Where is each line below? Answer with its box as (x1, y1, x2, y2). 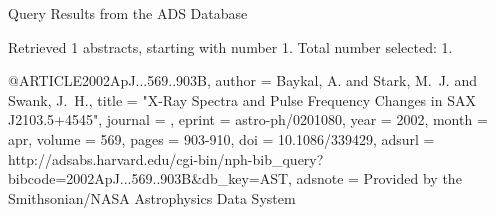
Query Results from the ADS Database (8, 3, 248, 23)
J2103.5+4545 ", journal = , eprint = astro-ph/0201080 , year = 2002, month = (8, 109, 488, 130)
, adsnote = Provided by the (288, 168, 462, 189)
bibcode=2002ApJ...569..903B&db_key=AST (8, 168, 289, 189)
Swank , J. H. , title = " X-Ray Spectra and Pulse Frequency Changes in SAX (8, 89, 476, 110)
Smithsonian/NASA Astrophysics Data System (8, 187, 296, 208)
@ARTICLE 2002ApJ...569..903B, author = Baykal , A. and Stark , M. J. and (8, 70, 477, 91)
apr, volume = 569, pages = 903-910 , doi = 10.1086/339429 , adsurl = (8, 128, 435, 149)
